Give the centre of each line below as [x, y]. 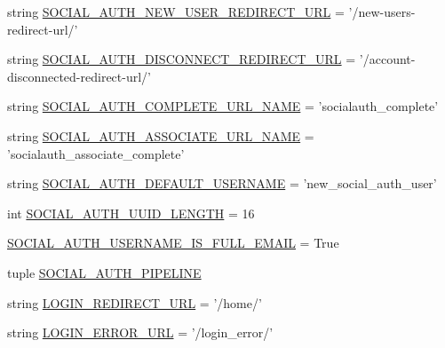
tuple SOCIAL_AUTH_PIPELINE [104, 272]
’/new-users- [382, 12]
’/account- [387, 59]
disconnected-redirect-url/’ [79, 76]
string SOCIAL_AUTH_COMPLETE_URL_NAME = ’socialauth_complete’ [223, 106]
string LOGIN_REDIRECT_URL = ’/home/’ [135, 302]
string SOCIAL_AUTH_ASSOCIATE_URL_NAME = [161, 135]
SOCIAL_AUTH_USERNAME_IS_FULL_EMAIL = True [173, 243]
